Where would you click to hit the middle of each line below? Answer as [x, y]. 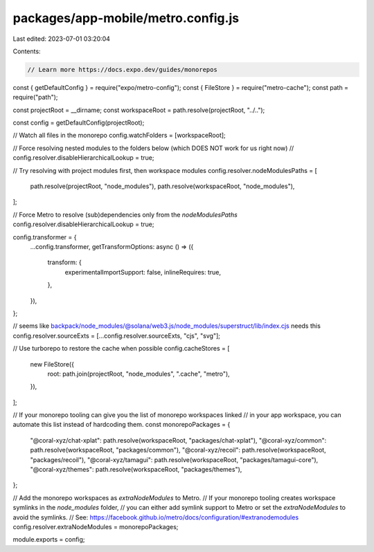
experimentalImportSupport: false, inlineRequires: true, [143, 272]
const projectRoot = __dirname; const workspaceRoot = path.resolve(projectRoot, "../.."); [139, 110]
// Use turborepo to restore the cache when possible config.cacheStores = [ [121, 349]
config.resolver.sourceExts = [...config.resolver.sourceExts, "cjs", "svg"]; [117, 335]
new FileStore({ [52, 364]
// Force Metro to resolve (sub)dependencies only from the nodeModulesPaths [125, 214]
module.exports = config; [49, 540]
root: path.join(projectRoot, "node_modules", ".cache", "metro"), [139, 374]
